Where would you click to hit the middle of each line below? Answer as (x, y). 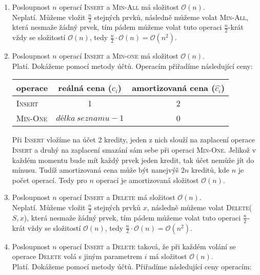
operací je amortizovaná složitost (147, 180)
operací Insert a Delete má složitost (117, 197)
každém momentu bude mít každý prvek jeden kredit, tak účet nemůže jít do (133, 160)
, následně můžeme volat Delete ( (199, 207)
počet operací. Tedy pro (49, 180)
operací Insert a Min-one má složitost (119, 56)
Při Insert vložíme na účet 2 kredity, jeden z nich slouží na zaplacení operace (133, 140)
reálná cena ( (85, 88)
